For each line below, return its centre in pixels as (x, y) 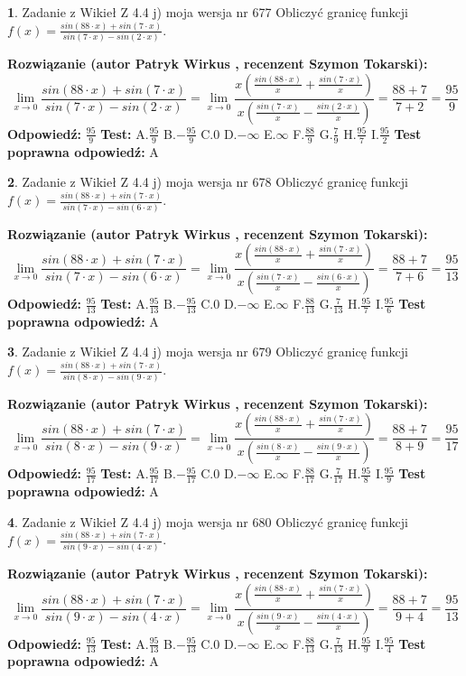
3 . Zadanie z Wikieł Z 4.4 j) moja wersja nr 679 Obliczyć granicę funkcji (208, 352)
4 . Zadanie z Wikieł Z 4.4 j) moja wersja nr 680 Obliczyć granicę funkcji (208, 521)
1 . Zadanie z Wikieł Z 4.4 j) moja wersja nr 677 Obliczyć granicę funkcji (208, 12)
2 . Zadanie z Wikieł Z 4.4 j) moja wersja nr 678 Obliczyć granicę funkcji (208, 182)
